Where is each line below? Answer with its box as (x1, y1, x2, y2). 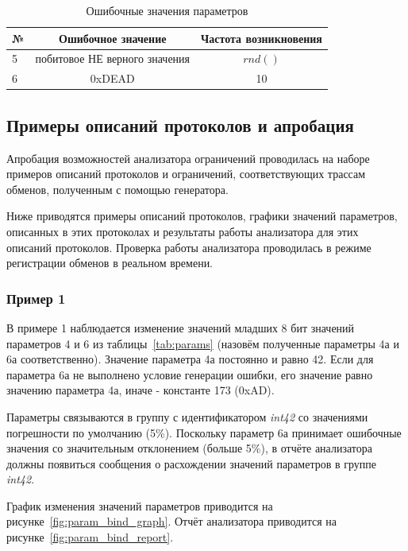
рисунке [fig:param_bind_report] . (6, 529, 174, 545)
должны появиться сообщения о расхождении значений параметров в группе (6, 455, 376, 471)
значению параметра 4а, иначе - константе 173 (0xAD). (6, 382, 275, 398)
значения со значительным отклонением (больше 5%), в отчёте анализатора (6, 440, 372, 456)
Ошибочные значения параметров (86, 2, 248, 18)
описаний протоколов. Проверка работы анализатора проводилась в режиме (6, 239, 371, 255)
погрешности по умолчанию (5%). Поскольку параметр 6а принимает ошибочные (6, 424, 402, 440)
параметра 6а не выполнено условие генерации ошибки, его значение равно (6, 366, 373, 382)
